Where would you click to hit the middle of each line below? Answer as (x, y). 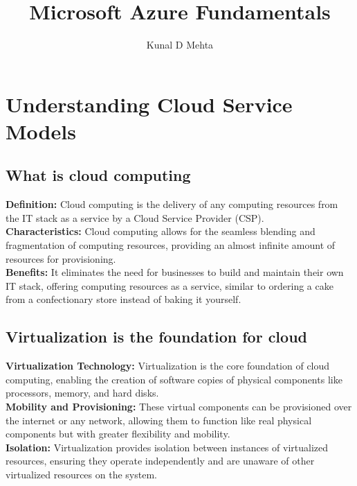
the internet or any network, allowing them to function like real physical (159, 420)
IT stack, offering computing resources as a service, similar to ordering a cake (170, 285)
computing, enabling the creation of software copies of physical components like (174, 379)
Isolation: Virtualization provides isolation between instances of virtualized (167, 447)
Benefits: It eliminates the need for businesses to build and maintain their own (175, 272)
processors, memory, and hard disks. (82, 393)
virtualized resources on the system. (81, 474)
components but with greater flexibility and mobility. (118, 434)
